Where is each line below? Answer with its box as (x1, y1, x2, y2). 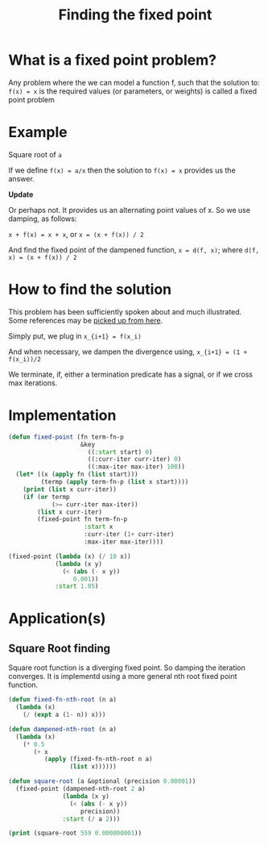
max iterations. (8, 377, 58, 388)
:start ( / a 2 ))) (62, 814, 121, 823)
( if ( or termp (23, 493, 70, 501)
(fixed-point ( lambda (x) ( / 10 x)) (8, 552, 131, 560)
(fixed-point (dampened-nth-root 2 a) (15, 785, 146, 793)
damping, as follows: (8, 214, 77, 223)
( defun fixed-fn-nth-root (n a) (8, 696, 117, 704)
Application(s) (8, 610, 106, 628)
